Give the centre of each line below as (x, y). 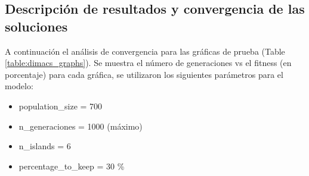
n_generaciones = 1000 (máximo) (81, 126)
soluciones (36, 26)
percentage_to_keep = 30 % (72, 166)
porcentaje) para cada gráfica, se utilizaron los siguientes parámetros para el (144, 74)
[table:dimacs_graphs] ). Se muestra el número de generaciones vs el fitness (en (148, 63)
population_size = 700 (61, 106)
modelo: (19, 86)
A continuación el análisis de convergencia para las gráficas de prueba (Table (145, 51)
